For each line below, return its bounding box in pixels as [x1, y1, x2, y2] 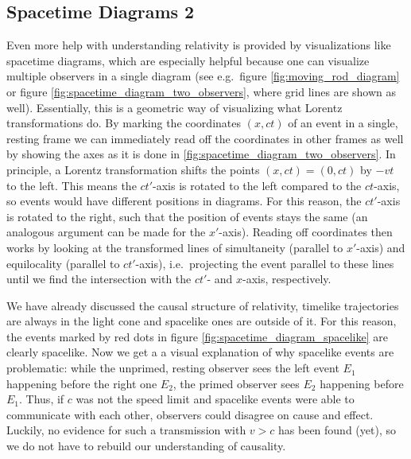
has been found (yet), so [278, 422, 396, 438]
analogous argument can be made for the [6, 224, 206, 240]
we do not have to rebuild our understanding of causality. [6, 438, 286, 454]
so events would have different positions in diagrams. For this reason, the [6, 193, 362, 209]
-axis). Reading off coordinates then [219, 224, 393, 240]
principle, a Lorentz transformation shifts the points [6, 161, 260, 177]
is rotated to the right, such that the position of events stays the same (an [6, 208, 368, 224]
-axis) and [356, 239, 405, 255]
